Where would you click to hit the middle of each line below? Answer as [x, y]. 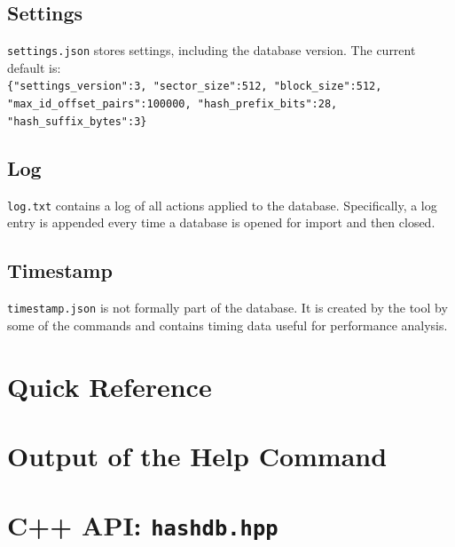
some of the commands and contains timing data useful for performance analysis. [227, 325]
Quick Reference [110, 386]
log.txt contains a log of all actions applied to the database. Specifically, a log [222, 205]
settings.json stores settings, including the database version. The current [212, 50]
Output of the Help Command [197, 455]
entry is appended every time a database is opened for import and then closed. [221, 222]
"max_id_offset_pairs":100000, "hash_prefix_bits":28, [173, 104]
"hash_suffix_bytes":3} [77, 121]
